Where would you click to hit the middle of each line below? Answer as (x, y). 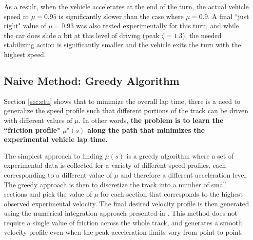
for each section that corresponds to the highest (172, 194)
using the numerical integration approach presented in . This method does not (121, 213)
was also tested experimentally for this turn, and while (157, 26)
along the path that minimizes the (146, 130)
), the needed (202, 35)
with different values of (38, 120)
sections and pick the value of (48, 194)
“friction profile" (32, 130)
